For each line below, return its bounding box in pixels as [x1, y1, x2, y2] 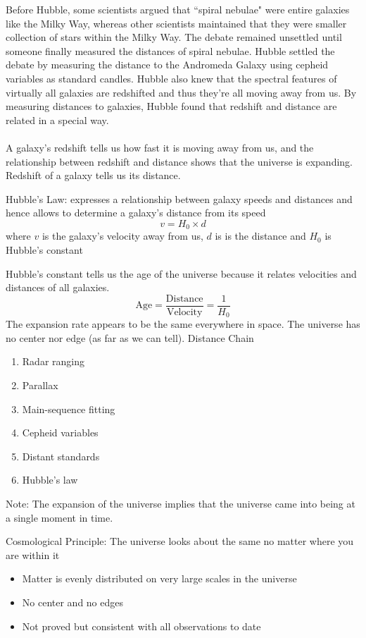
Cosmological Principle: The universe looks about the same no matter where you [6, 534, 354, 548]
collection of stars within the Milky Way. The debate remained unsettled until [6, 30, 342, 44]
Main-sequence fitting [22, 401, 115, 416]
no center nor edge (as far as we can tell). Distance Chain [6, 330, 254, 345]
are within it [6, 547, 60, 562]
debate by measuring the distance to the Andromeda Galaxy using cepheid [6, 57, 329, 72]
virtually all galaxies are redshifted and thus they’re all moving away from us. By [6, 85, 357, 99]
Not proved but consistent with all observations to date [22, 618, 261, 633]
